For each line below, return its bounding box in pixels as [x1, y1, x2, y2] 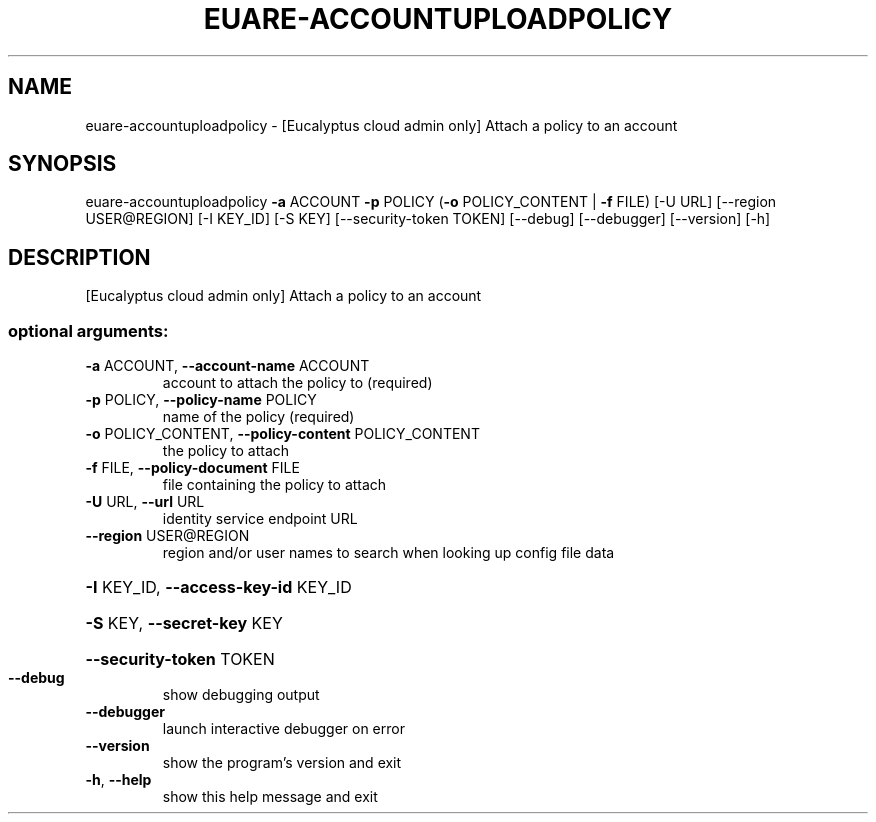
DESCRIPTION [8, 244, 151, 270]
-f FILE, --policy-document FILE [85, 459, 300, 477]
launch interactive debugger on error [162, 720, 405, 738]
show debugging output [162, 686, 320, 704]
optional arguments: [8, 320, 169, 341]
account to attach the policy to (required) [162, 374, 433, 392]
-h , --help [85, 771, 152, 789]
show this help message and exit [162, 788, 378, 806]
